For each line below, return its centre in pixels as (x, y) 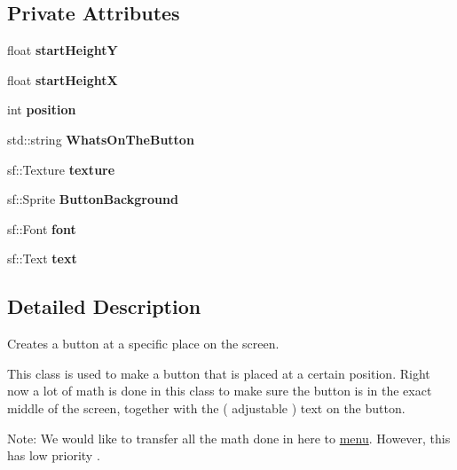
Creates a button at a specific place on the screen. (143, 344)
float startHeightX (63, 79)
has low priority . (54, 455)
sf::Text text (42, 258)
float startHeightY (63, 50)
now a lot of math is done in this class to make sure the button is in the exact (220, 391)
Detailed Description (104, 306)
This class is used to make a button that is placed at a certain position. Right (219, 373)
